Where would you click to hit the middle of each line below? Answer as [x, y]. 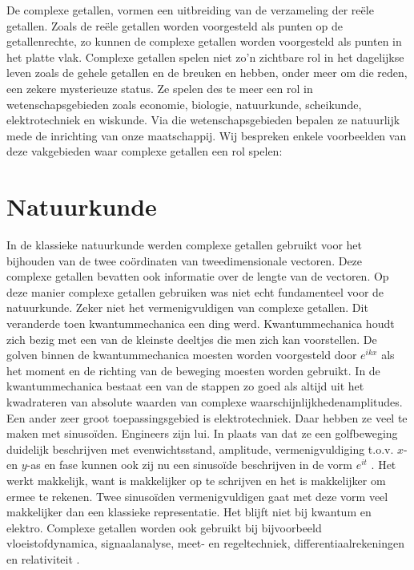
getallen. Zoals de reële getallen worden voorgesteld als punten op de [175, 25]
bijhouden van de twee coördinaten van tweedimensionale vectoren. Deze [185, 260]
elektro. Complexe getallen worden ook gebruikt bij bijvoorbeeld [164, 527]
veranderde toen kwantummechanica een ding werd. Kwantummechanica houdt [201, 323]
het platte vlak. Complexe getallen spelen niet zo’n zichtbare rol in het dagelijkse [205, 57]
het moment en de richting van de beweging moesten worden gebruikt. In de [193, 370]
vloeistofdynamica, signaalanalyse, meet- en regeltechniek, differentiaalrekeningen [205, 543]
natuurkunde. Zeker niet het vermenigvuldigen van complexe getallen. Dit [187, 307]
